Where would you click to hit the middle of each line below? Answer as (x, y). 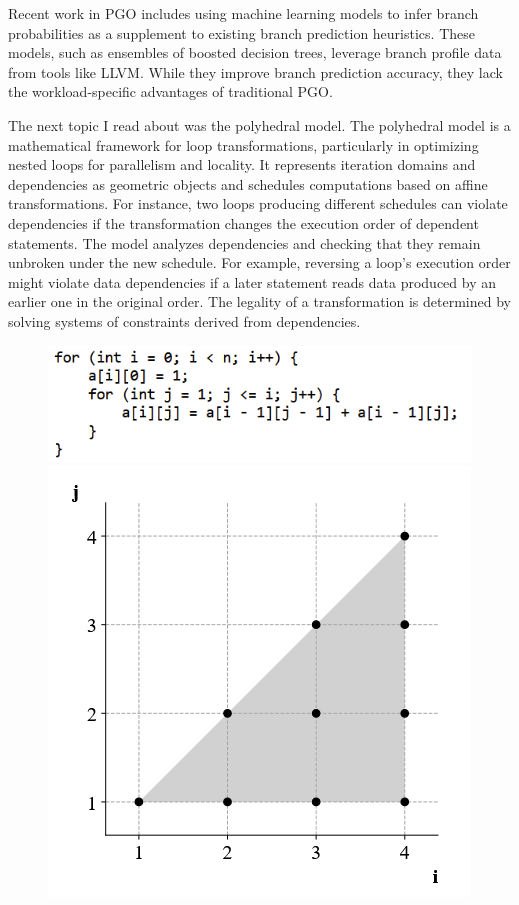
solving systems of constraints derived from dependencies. (184, 320)
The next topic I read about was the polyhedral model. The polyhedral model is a (259, 124)
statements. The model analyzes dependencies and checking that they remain (244, 242)
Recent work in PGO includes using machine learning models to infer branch (243, 13)
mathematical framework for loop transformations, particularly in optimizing (243, 144)
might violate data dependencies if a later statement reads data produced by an (252, 281)
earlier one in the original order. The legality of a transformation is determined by (259, 301)
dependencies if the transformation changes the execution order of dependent (243, 222)
